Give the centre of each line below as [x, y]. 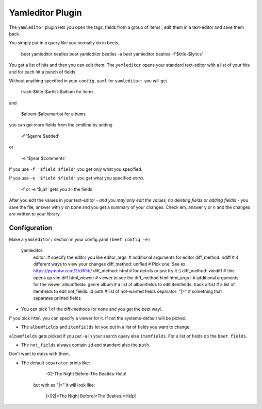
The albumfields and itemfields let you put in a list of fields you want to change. [106, 327]
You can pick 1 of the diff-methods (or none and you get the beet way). [92, 309]
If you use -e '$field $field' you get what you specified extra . [77, 178]
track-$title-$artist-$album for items [57, 92]
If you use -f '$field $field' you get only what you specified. [76, 169]
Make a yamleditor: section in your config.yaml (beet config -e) [80, 239]
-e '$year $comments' [44, 158]
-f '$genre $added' [40, 136]
